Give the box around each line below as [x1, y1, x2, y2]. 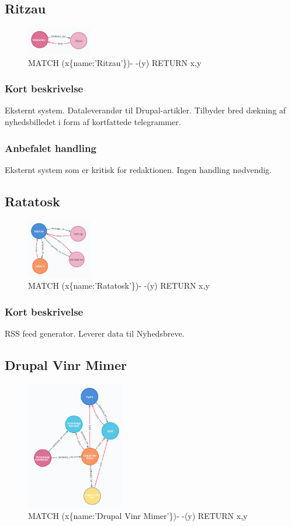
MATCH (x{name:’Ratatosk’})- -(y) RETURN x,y [28, 279, 210, 292]
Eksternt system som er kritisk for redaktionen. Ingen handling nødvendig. [5, 163, 272, 175]
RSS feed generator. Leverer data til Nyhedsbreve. [5, 327, 185, 340]
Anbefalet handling [5, 140, 96, 155]
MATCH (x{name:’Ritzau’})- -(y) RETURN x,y [28, 56, 202, 68]
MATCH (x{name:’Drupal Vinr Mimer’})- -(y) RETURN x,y [28, 510, 248, 522]
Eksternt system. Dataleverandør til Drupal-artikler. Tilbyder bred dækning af [5, 104, 286, 116]
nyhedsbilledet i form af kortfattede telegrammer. [5, 116, 181, 128]
